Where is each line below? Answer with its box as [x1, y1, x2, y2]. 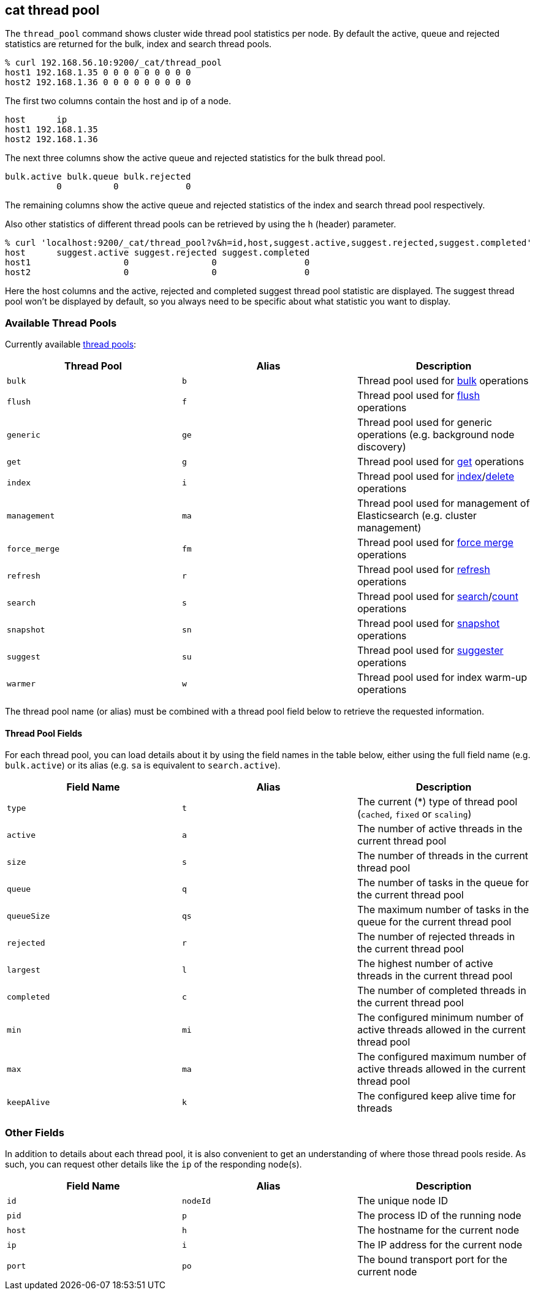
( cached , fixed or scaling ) [357, 808, 472, 821]
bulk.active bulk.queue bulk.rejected [5, 172, 191, 182]
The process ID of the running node [357, 1209, 522, 1222]
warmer [7, 678, 36, 688]
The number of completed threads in [357, 984, 526, 997]
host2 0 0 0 [5, 267, 310, 278]
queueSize [7, 911, 50, 921]
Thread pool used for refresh [357, 563, 490, 576]
